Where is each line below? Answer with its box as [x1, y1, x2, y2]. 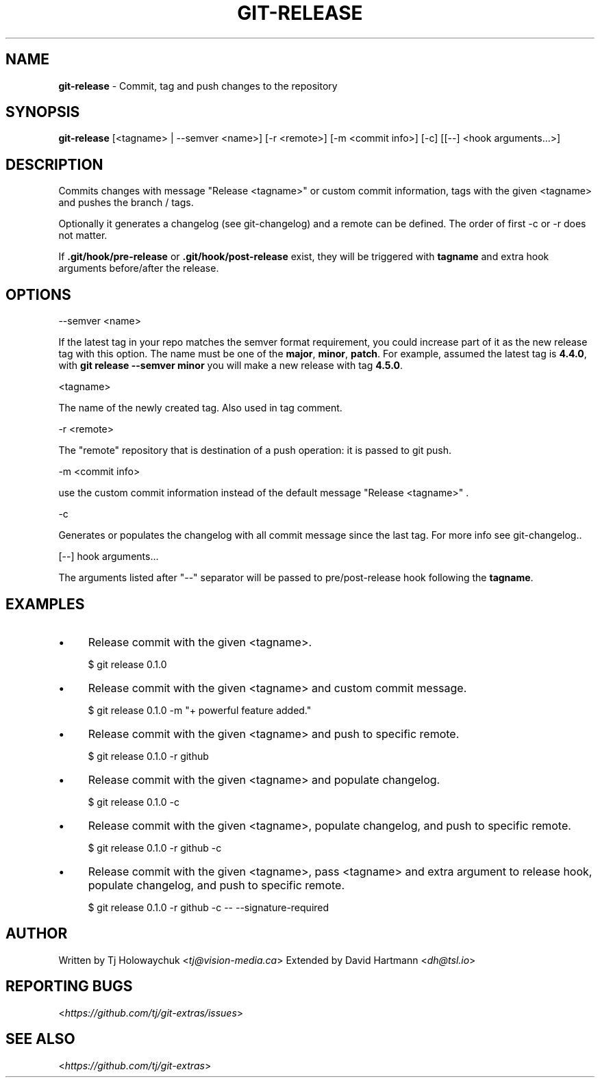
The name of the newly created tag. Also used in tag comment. [58, 402, 342, 414]
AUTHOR [5, 925, 68, 943]
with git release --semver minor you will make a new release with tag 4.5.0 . [58, 359, 403, 372]
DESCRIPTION [5, 155, 103, 173]
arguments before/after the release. [58, 262, 219, 275]
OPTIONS [5, 285, 71, 303]
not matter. [58, 229, 108, 242]
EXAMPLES [5, 595, 85, 613]
